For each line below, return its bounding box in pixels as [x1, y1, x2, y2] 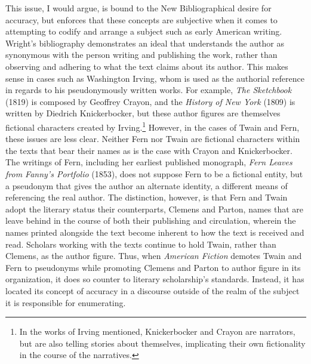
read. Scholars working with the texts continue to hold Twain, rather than [5, 237, 276, 250]
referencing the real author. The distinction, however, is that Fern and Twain [5, 191, 288, 203]
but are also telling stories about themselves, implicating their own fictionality [19, 337, 306, 349]
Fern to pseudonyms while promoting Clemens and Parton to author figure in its [5, 261, 301, 273]
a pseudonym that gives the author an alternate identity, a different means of [5, 179, 288, 192]
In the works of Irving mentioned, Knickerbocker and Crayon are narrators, [19, 325, 295, 338]
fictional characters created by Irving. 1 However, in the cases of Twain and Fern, [5, 119, 300, 133]
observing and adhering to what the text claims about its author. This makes [5, 60, 288, 72]
